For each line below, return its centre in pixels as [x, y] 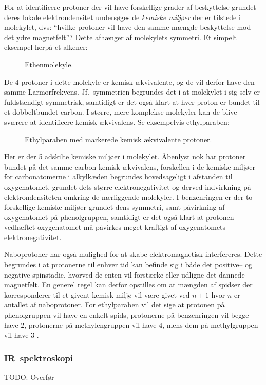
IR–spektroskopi [39, 357]
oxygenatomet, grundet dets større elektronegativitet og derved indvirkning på [128, 186]
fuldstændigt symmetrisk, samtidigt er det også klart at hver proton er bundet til [132, 102]
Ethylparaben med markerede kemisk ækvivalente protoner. [118, 139]
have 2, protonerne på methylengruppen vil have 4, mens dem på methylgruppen [131, 325]
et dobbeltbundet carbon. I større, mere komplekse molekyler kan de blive [121, 112]
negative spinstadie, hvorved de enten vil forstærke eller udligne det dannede [125, 274]
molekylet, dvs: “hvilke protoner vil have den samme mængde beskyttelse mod [128, 27]
